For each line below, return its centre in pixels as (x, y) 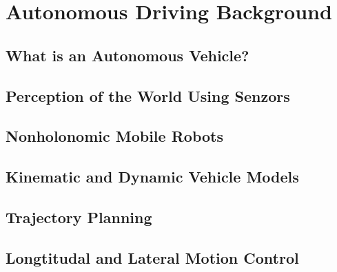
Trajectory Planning (79, 217)
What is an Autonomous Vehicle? (127, 55)
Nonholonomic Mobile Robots (114, 136)
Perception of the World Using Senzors (148, 95)
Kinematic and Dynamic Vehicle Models (152, 177)
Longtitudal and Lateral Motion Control (152, 257)
